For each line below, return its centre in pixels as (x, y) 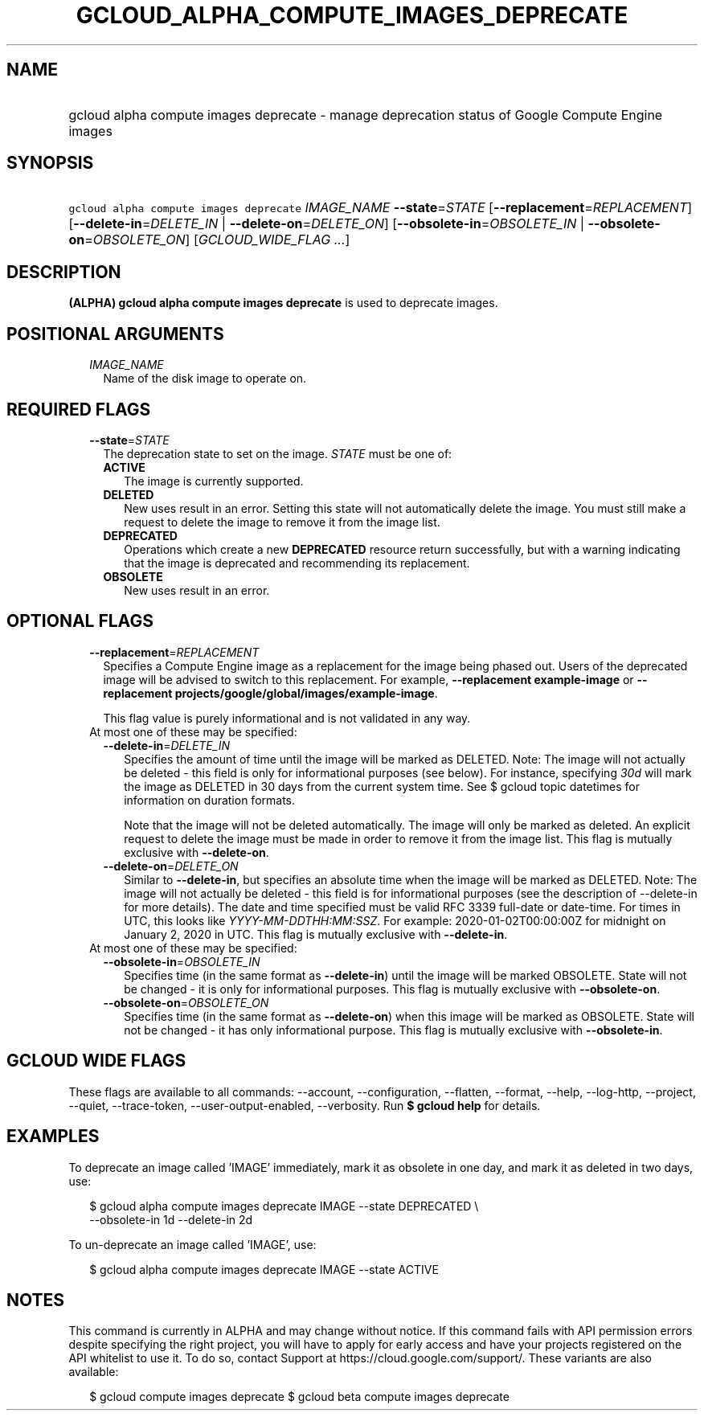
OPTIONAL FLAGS (80, 621)
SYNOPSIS (50, 163)
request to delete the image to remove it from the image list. (282, 522)
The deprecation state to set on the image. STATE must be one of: (278, 453)
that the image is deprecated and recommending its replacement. (297, 563)
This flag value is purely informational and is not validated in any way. (287, 718)
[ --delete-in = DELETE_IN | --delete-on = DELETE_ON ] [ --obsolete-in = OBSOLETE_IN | (327, 224)
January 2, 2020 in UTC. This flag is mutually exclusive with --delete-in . (316, 934)
